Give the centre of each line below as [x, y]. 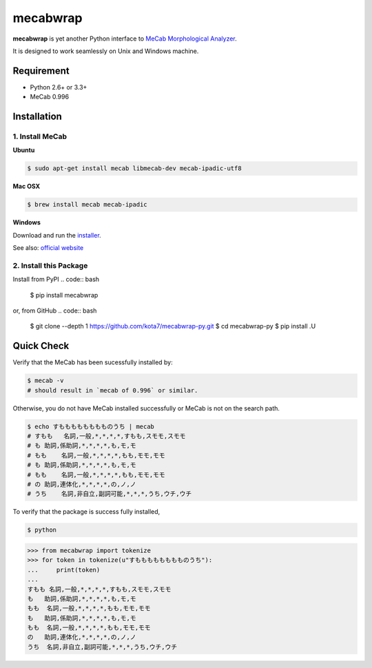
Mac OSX [27, 187]
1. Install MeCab [40, 136]
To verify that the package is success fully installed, [86, 512]
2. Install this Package [50, 265]
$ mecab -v [45, 381]
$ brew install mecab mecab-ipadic [87, 205]
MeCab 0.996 [49, 97]
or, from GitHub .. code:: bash [55, 311]
